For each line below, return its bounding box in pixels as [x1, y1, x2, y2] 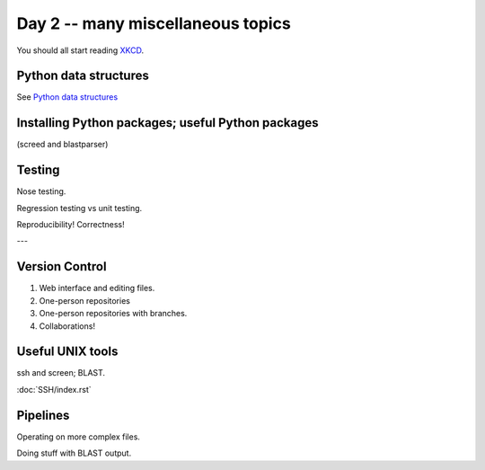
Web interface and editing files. [39, 283, 155, 294]
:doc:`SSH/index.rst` [16, 384, 92, 395]
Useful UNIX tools [16, 344, 119, 359]
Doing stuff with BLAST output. [16, 448, 132, 458]
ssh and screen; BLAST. [16, 368, 106, 378]
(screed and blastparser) [16, 139, 109, 150]
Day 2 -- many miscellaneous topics [16, 13, 291, 33]
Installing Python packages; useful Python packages [16, 115, 319, 130]
